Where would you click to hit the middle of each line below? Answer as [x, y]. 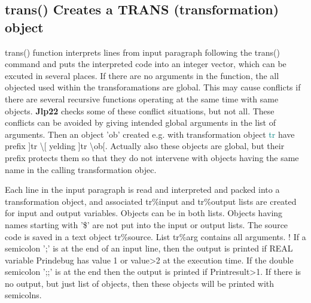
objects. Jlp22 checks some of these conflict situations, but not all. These [140, 110]
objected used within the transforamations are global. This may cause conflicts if [153, 87]
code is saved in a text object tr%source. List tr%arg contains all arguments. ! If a [155, 236]
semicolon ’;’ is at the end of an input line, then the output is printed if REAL [149, 248]
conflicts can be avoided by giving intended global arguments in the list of [140, 122]
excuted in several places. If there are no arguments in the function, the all [142, 75]
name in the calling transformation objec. [81, 169]
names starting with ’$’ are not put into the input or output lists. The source [147, 224]
